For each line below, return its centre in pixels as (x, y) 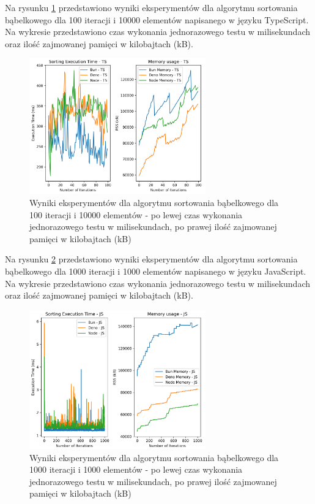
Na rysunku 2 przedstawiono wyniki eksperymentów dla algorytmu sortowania (151, 259)
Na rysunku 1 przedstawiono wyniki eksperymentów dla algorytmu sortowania (151, 7)
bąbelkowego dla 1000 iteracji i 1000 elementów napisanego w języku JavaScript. (156, 271)
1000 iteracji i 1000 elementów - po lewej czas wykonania (136, 469)
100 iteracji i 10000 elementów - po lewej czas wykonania (136, 214)
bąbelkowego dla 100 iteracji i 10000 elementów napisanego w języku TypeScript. (157, 19)
